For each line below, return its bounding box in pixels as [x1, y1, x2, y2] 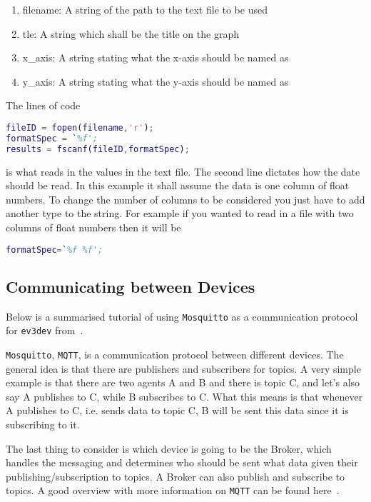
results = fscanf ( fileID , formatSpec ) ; [6, 144, 190, 154]
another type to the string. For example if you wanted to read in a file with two [6, 206, 354, 221]
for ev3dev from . [6, 323, 83, 338]
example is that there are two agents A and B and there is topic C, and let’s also [6, 375, 360, 390]
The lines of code [6, 98, 81, 113]
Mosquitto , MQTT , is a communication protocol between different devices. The [6, 346, 344, 361]
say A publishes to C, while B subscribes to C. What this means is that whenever [6, 388, 363, 403]
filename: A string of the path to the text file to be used [22, 2, 268, 16]
